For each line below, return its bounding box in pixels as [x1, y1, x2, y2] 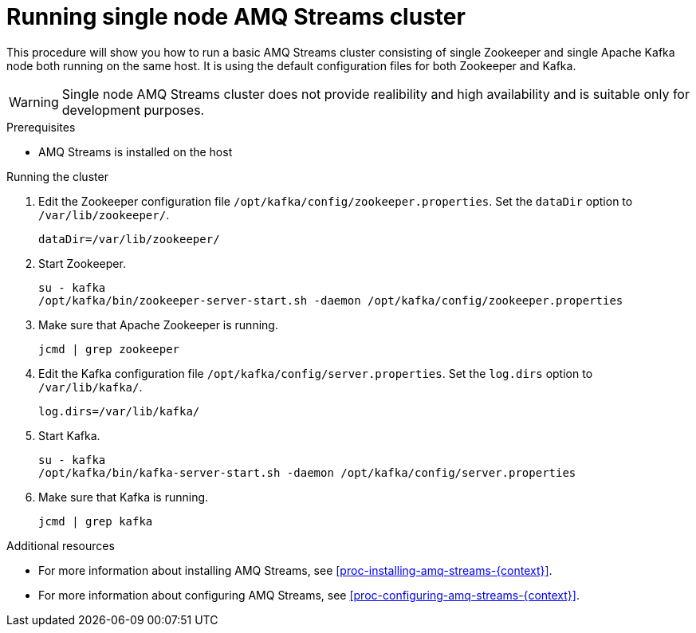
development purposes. [61, 101, 205, 118]
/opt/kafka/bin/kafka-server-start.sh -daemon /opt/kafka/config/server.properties [38, 466, 576, 479]
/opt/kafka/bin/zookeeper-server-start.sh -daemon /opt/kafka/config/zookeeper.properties [38, 293, 623, 307]
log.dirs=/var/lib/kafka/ [38, 404, 200, 418]
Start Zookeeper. [38, 256, 126, 270]
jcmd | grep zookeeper [38, 342, 180, 356]
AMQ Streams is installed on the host [38, 144, 233, 159]
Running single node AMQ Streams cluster [6, 3, 466, 30]
